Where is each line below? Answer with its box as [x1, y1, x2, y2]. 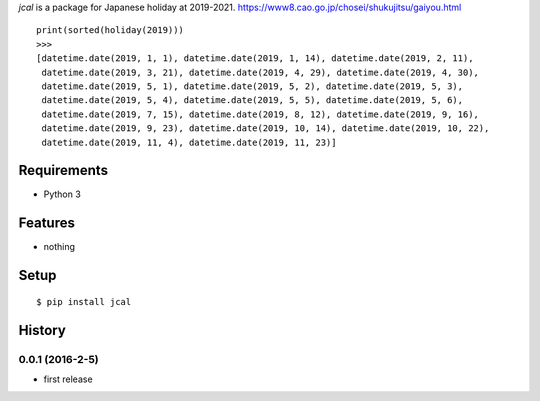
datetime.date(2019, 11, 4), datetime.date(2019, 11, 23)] [41, 136, 337, 148]
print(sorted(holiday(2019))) [36, 25, 185, 36]
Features [18, 215, 75, 232]
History [18, 321, 67, 339]
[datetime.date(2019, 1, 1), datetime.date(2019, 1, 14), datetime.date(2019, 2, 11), [36, 53, 474, 64]
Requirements [18, 162, 109, 179]
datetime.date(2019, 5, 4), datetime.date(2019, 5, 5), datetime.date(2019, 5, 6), [41, 95, 464, 106]
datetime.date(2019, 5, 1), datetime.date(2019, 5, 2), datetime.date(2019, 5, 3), [41, 80, 464, 92]
